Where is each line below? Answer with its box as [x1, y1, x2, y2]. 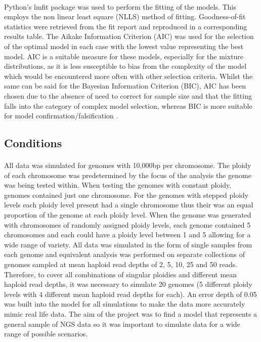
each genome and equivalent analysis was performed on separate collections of [4, 249, 245, 260]
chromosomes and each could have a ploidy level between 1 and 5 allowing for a [4, 229, 251, 240]
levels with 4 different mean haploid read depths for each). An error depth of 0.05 [4, 288, 257, 299]
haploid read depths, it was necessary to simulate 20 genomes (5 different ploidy [4, 279, 252, 289]
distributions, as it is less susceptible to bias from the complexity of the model [4, 61, 247, 71]
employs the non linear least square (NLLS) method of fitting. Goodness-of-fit [4, 11, 246, 22]
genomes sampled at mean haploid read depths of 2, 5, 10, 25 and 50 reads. [4, 259, 238, 270]
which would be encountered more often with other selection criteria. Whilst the [4, 70, 253, 81]
